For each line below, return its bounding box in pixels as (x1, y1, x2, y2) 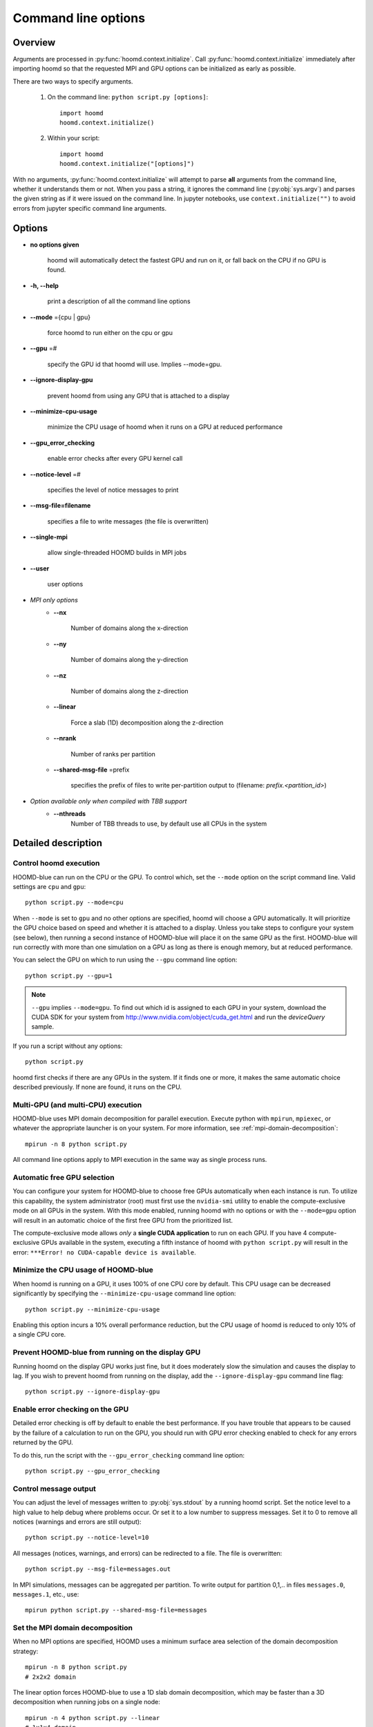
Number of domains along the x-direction (70, 624, 189, 632)
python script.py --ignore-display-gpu (25, 1388, 160, 1395)
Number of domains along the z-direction (70, 687, 189, 695)
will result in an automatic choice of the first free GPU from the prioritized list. (12, 1216, 233, 1224)
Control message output (12, 1484, 97, 1494)
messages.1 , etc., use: (12, 1590, 79, 1599)
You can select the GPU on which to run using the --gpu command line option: (12, 955, 238, 964)
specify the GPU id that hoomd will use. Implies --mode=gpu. (47, 360, 222, 368)
